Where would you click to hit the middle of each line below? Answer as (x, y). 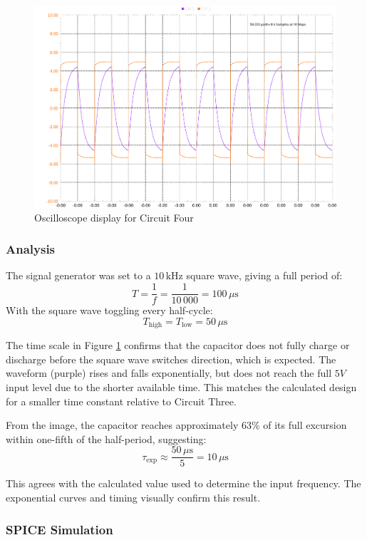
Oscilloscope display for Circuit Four (114, 217)
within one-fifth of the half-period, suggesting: (106, 438)
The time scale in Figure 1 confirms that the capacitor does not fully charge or (178, 345)
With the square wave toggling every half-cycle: (109, 310)
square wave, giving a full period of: (264, 275)
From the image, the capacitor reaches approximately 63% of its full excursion (176, 425)
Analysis (31, 249)
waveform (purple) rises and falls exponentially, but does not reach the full (169, 373)
